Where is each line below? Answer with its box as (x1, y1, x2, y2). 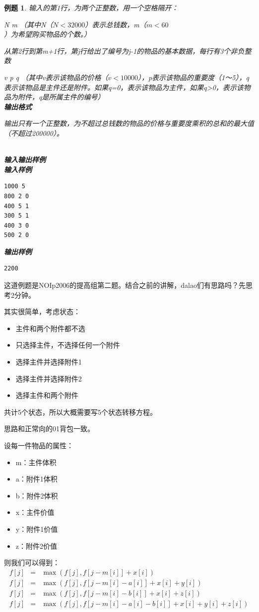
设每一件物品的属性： (4, 440, 73, 450)
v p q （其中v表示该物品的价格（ (4, 72, 108, 82)
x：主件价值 (15, 507, 55, 517)
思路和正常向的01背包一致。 (4, 423, 94, 434)
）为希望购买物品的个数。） (4, 29, 91, 39)
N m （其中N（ (4, 19, 53, 29)
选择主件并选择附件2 (15, 373, 82, 383)
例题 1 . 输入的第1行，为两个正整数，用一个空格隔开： (4, 2, 179, 12)
